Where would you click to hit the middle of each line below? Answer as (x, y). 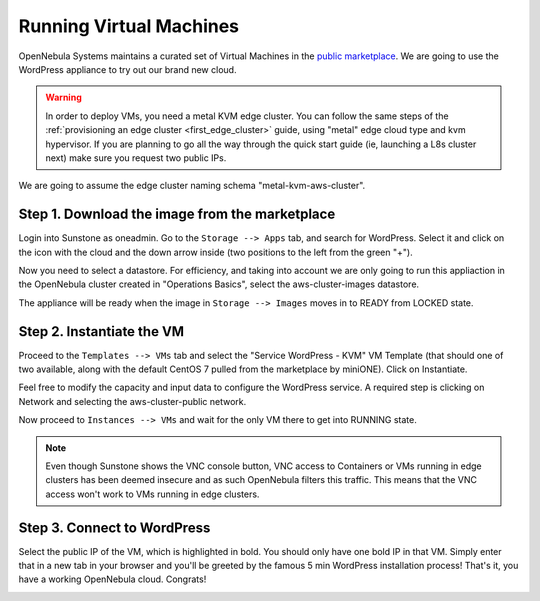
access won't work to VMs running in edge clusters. (152, 494)
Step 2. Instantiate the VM (101, 331)
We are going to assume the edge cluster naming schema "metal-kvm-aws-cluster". (192, 186)
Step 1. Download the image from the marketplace (177, 214)
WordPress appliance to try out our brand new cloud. (127, 69)
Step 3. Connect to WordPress (114, 527)
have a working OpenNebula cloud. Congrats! (112, 579)
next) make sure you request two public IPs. (136, 157)
